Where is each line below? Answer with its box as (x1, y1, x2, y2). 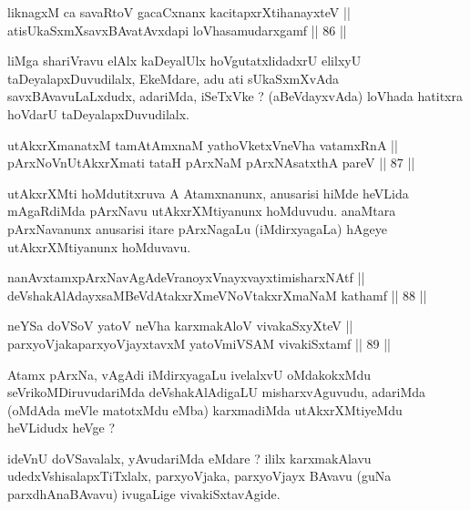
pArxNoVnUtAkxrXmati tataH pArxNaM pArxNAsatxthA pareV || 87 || (7, 153, 415, 172)
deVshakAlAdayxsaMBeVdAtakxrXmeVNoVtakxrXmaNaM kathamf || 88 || (7, 285, 427, 304)
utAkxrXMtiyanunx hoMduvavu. (7, 237, 191, 256)
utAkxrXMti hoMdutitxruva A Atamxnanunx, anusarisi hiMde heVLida (7, 183, 409, 202)
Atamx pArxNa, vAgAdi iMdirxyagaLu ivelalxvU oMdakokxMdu (7, 364, 371, 383)
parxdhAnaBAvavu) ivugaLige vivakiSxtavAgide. (7, 484, 281, 504)
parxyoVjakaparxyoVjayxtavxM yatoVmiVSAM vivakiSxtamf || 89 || (7, 333, 391, 352)
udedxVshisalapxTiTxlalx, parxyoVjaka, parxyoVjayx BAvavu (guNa (7, 466, 392, 485)
